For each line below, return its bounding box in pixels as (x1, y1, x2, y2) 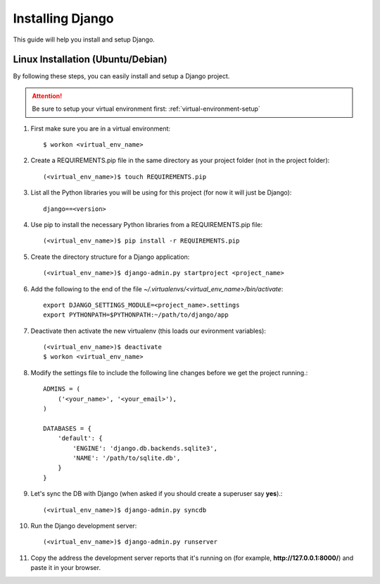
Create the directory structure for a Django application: (30, 253, 190, 261)
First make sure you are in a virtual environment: (30, 124, 171, 133)
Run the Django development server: (30, 521, 137, 530)
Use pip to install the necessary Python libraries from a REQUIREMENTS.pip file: (30, 220, 263, 229)
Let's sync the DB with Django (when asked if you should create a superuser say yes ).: (30, 489, 283, 498)
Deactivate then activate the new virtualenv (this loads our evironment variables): (30, 327, 267, 335)
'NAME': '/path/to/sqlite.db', (72, 454, 181, 462)
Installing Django (13, 11, 114, 26)
